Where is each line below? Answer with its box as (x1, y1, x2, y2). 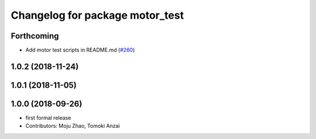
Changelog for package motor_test (11, 9, 184, 22)
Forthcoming (11, 31, 59, 41)
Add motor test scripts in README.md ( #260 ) (25, 47, 135, 54)
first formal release (25, 114, 71, 121)
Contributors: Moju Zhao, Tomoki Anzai (25, 123, 120, 130)
